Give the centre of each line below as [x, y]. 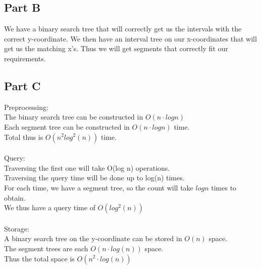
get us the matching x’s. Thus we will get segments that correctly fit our [116, 48]
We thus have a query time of [50, 207]
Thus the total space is [39, 258]
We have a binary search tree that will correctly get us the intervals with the [123, 29]
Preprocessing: [26, 107]
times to [224, 187]
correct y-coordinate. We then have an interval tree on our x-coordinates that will [130, 38]
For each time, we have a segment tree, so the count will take [99, 187]
